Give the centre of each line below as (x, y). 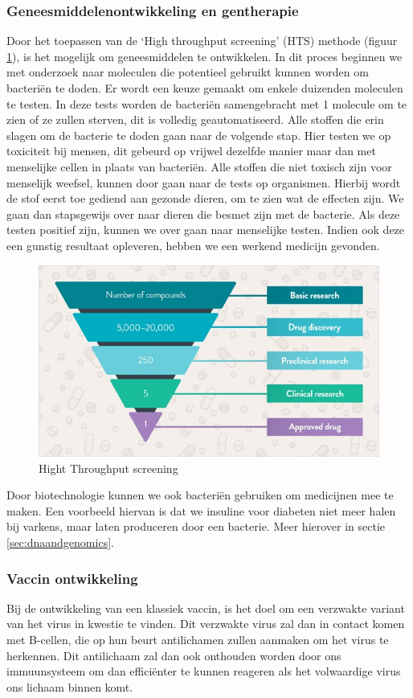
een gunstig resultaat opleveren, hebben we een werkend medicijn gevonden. (193, 245)
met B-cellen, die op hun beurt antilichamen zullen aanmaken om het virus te (198, 639)
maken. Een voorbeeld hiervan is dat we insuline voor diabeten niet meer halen (201, 510)
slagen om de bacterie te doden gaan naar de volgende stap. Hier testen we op (199, 135)
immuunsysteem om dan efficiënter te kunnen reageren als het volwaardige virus (204, 671)
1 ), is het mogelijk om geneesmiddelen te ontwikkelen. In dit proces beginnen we (204, 56)
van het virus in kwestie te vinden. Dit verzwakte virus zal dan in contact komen (206, 624)
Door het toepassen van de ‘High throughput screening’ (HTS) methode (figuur (202, 41)
